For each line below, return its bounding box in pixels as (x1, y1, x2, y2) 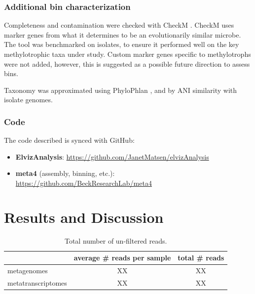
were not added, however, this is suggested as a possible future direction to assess (4, 58, 250, 69)
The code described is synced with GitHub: (4, 135, 135, 145)
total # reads (178, 252, 224, 263)
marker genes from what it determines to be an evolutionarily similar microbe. (4, 29, 241, 40)
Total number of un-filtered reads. (64, 235, 167, 246)
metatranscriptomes (7, 277, 67, 288)
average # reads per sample (73, 252, 171, 263)
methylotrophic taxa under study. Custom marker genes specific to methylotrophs (4, 49, 251, 59)
